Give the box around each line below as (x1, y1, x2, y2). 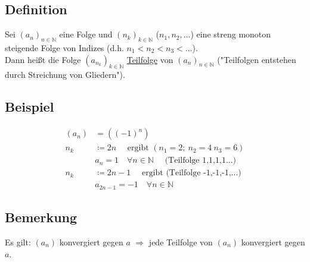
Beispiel (5, 97, 54, 116)
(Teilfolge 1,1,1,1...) (165, 156, 237, 165)
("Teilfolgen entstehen (217, 53, 296, 65)
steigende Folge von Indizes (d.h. (5, 42, 124, 53)
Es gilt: (5, 236, 31, 248)
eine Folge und (59, 28, 113, 40)
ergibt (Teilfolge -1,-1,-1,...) (141, 169, 241, 178)
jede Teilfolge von (148, 236, 213, 248)
